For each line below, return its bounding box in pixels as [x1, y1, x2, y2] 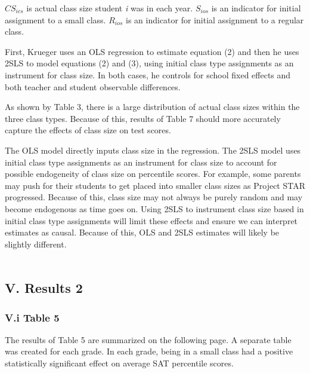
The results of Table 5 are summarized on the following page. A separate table [5, 333, 292, 346]
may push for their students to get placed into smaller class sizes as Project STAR [5, 179, 306, 191]
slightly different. [5, 237, 67, 250]
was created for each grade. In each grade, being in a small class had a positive [5, 345, 293, 357]
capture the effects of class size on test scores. [5, 124, 171, 136]
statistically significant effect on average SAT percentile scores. [5, 357, 234, 369]
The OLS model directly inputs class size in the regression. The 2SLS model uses [5, 143, 301, 156]
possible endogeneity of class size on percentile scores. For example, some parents [5, 167, 301, 180]
